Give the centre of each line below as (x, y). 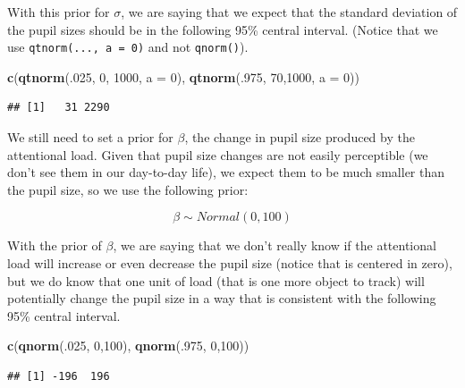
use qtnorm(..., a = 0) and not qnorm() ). (128, 47)
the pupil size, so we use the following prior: (128, 189)
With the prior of (55, 245)
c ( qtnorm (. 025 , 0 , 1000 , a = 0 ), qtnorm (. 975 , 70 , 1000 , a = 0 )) (184, 76)
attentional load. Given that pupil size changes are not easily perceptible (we (218, 154)
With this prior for (59, 12)
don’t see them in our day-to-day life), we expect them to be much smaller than (226, 172)
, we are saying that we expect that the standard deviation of (289, 12)
